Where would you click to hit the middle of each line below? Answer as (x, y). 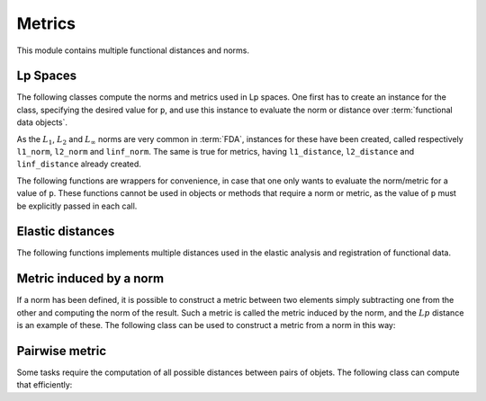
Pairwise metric (62, 351)
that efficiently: (45, 385)
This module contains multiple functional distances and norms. (133, 50)
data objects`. (42, 122)
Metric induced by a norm (90, 279)
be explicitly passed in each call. (77, 206)
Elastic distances (66, 232)
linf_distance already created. (79, 164)
